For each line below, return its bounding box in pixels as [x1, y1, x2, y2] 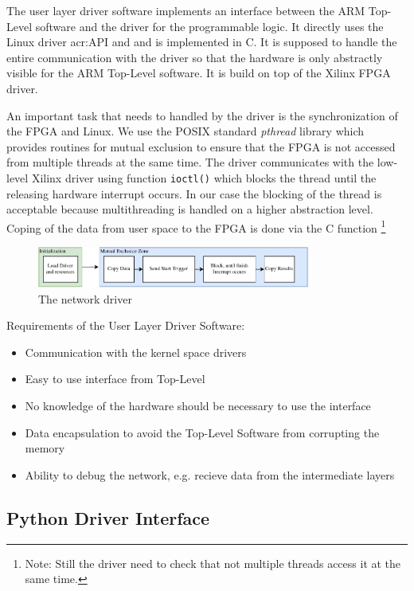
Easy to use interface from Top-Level [25, 370, 205, 387]
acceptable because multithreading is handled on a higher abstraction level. [6, 201, 373, 217]
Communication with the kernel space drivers [25, 343, 247, 360]
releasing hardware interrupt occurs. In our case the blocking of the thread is [6, 185, 382, 202]
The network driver [38, 290, 132, 307]
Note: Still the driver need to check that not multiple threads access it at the [25, 554, 401, 571]
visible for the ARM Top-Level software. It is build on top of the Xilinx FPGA [6, 65, 391, 81]
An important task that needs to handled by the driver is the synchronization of [6, 107, 398, 123]
